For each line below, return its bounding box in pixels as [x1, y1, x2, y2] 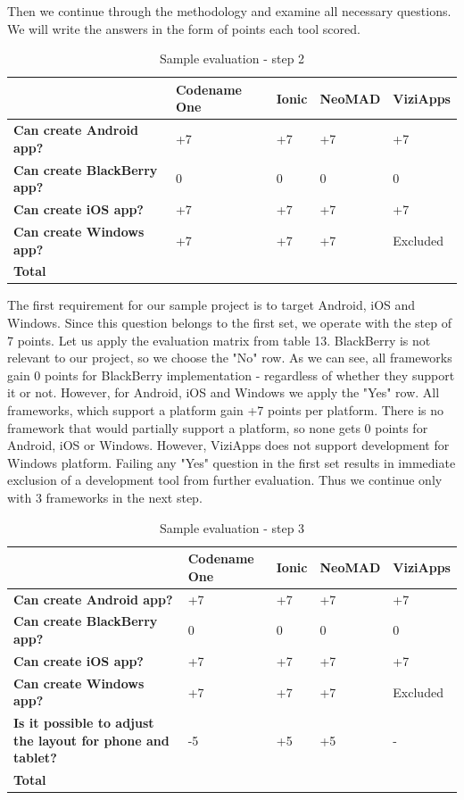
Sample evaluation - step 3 [159, 518, 305, 537]
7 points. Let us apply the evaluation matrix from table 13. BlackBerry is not [7, 330, 431, 349]
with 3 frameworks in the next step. [7, 488, 203, 506]
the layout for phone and [13, 730, 170, 749]
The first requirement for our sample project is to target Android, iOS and [7, 296, 416, 314]
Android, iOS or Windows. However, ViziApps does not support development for [7, 436, 450, 454]
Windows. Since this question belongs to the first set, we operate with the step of [7, 313, 452, 332]
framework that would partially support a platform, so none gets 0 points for [7, 418, 428, 437]
